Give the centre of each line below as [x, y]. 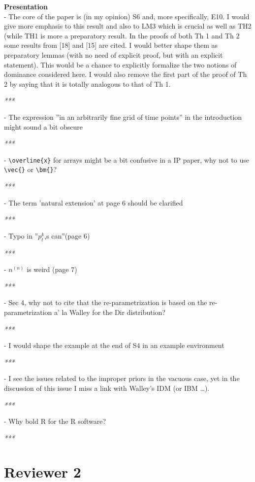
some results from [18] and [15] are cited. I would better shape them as [111, 45]
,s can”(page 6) [67, 235]
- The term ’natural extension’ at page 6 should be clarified [94, 202]
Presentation [26, 6]
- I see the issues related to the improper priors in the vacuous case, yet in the [122, 378]
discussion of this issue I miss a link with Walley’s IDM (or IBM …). [107, 388]
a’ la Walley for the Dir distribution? [110, 312]
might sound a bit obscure [44, 126]
